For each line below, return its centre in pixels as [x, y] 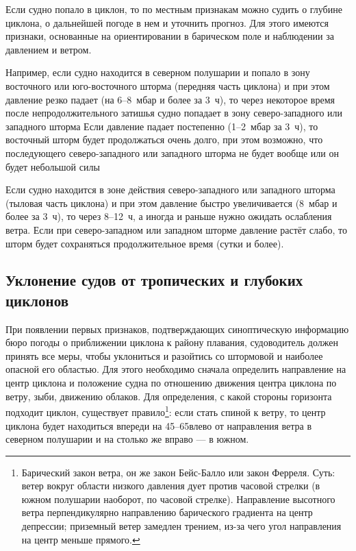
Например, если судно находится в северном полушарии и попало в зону [158, 72]
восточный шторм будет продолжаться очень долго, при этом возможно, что [164, 139]
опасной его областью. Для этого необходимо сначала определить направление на [176, 369]
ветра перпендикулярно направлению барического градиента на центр [167, 512]
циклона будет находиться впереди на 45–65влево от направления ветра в [159, 425]
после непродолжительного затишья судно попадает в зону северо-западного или [174, 113]
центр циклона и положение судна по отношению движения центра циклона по [171, 383]
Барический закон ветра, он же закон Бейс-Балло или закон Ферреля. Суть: [178, 472]
